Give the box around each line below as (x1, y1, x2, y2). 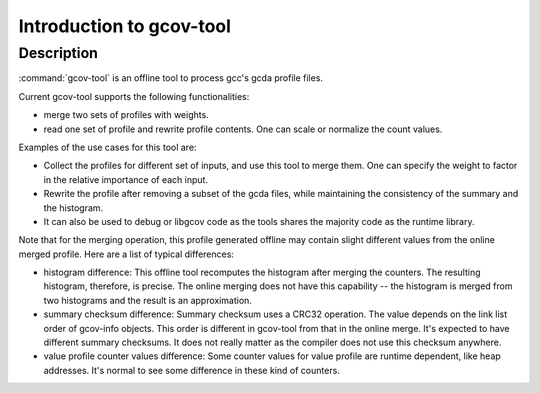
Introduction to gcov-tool (18, 15, 232, 37)
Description (18, 44, 99, 62)
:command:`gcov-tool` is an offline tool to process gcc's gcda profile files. (18, 72, 324, 84)
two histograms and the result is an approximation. (43, 294, 252, 306)
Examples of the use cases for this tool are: (18, 141, 197, 153)
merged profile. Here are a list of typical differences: (18, 248, 235, 260)
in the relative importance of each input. (43, 173, 209, 185)
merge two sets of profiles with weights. (43, 109, 209, 121)
